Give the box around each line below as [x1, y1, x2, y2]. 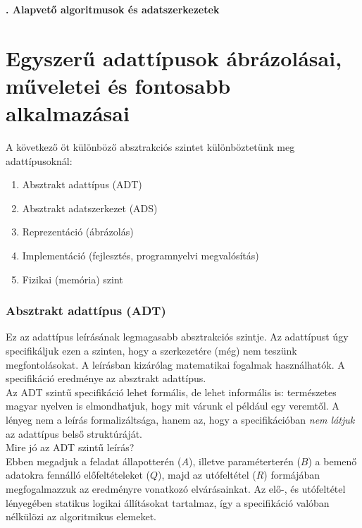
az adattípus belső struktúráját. [6, 426, 143, 441]
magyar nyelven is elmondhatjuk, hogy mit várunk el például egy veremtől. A [6, 398, 339, 413]
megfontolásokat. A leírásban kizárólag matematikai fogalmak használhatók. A [6, 357, 345, 372]
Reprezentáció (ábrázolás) [22, 224, 134, 239]
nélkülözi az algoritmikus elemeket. [6, 509, 156, 524]
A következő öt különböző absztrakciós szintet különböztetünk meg [6, 140, 295, 154]
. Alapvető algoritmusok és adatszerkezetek [6, 2, 220, 16]
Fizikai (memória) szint [22, 271, 123, 286]
